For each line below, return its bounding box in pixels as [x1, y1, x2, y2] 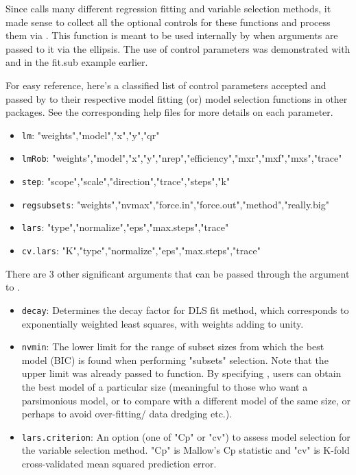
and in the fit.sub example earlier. [5, 55, 148, 69]
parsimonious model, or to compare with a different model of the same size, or [21, 393, 351, 407]
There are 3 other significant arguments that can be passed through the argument [5, 266, 350, 280]
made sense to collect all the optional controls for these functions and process [5, 14, 331, 29]
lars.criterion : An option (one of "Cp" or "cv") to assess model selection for [21, 429, 351, 443]
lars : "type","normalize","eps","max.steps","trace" [21, 220, 229, 234]
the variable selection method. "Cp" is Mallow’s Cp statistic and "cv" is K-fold [21, 443, 350, 457]
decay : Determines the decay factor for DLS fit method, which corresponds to [21, 302, 349, 317]
